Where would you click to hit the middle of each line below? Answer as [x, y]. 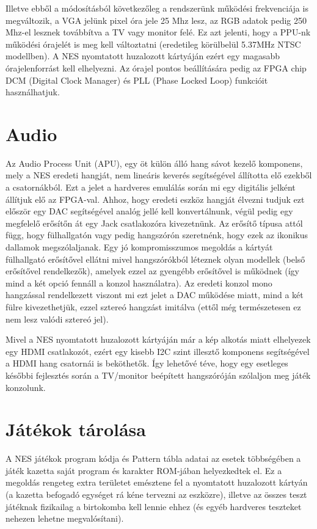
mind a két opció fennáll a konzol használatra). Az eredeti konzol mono [139, 283]
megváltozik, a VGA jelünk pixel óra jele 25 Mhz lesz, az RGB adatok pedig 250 [156, 20]
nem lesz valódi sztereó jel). [57, 319]
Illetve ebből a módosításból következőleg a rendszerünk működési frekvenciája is [157, 8]
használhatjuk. [33, 92]
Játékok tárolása [76, 429]
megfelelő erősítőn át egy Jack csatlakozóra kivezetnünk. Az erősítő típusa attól [154, 223]
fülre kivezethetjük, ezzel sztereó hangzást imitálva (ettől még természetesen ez [153, 307]
